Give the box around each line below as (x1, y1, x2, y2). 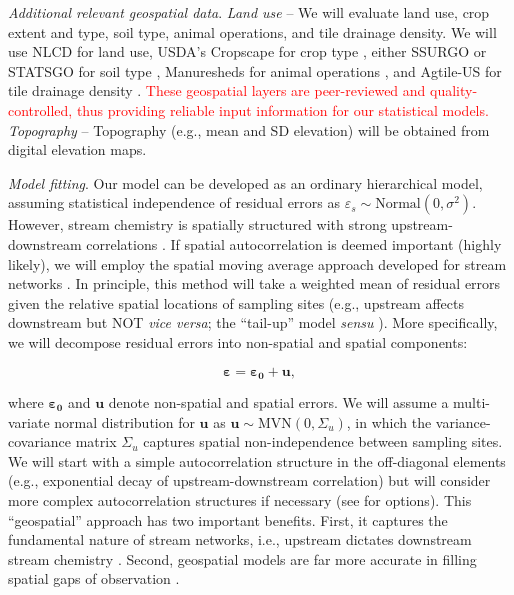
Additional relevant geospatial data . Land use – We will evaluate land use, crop (8, 2, 490, 22)
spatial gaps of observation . (8, 568, 180, 589)
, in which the (346, 411, 432, 432)
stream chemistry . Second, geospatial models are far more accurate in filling (8, 548, 477, 569)
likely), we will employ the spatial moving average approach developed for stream (8, 253, 507, 274)
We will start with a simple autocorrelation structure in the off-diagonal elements (8, 450, 506, 471)
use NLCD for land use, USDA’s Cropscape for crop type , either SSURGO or (8, 41, 487, 62)
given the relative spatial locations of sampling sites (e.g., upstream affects (8, 292, 464, 313)
